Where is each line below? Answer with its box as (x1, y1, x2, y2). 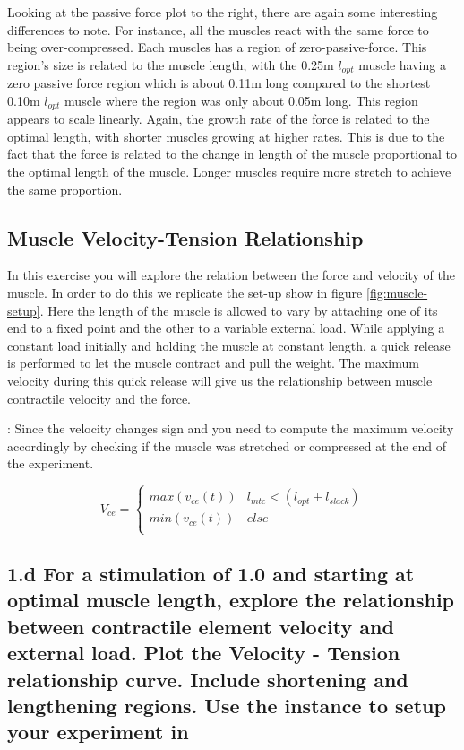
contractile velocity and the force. (7, 388, 192, 407)
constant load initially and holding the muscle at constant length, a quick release (7, 336, 451, 354)
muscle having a (358, 55, 446, 74)
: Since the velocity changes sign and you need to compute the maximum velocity (7, 419, 454, 438)
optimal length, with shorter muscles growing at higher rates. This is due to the (7, 126, 445, 145)
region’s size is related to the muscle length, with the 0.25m (7, 55, 334, 74)
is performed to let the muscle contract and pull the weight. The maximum (7, 353, 419, 372)
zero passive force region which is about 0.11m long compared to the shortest (7, 74, 431, 92)
